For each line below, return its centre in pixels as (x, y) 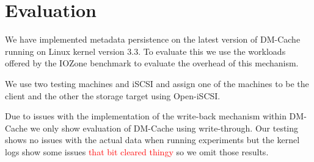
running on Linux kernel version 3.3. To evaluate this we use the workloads (145, 51)
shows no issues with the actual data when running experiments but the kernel (152, 140)
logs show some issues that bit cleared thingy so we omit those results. (137, 151)
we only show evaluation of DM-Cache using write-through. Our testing (164, 128)
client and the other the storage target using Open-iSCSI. (113, 95)
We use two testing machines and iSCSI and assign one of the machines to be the (157, 83)
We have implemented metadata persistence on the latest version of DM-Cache (153, 39)
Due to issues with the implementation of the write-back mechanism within (146, 116)
